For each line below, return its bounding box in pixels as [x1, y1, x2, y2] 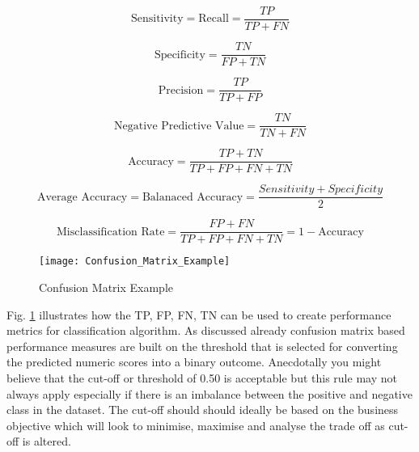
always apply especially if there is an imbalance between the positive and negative [6, 385, 413, 402]
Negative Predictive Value [114, 120, 244, 132]
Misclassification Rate [57, 226, 165, 238]
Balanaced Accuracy [142, 191, 243, 203]
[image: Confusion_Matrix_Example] [39, 256, 231, 268]
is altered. [22, 433, 71, 450]
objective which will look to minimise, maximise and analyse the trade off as [6, 416, 385, 433]
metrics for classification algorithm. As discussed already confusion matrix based [6, 322, 405, 339]
